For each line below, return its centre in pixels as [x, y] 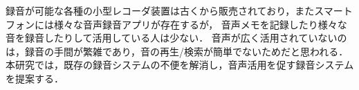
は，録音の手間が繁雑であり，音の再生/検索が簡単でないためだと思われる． [177, 51]
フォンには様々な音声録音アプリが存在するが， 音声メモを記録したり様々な [176, 24]
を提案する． [35, 78]
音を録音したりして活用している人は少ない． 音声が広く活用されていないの [176, 38]
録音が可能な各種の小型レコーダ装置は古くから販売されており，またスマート [179, 10]
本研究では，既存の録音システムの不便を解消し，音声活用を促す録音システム [180, 65]
